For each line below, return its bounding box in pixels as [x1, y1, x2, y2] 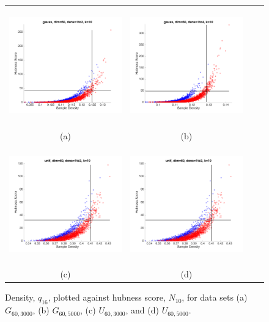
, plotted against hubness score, [48, 291, 166, 304]
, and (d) [125, 304, 159, 317]
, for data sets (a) [182, 291, 248, 304]
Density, [5, 291, 35, 304]
